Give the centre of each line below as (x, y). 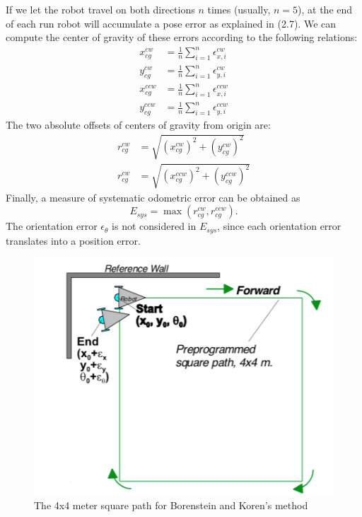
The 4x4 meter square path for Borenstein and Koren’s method (171, 505)
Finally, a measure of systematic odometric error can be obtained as (153, 197)
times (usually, (239, 9)
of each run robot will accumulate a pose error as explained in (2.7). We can (171, 23)
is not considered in (154, 226)
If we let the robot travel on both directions (100, 9)
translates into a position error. (73, 240)
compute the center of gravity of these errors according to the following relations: (182, 37)
